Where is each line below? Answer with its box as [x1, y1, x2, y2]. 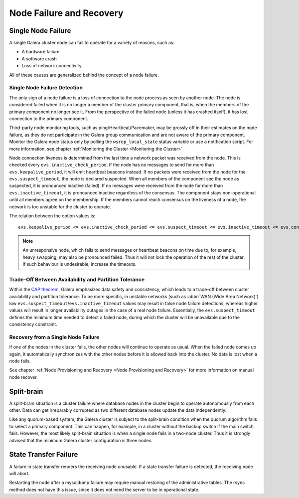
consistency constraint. [9, 322, 57, 328]
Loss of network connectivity [21, 63, 82, 69]
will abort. [9, 470, 30, 476]
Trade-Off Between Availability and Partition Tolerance [9, 276, 145, 283]
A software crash [21, 55, 57, 62]
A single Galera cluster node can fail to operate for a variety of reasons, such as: [9, 40, 174, 46]
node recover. [9, 374, 38, 380]
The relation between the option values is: [9, 213, 96, 219]
